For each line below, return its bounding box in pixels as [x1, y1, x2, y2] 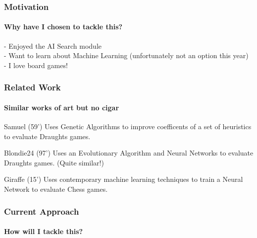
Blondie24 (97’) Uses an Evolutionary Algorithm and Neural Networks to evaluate [4, 148, 254, 158]
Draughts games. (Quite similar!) [4, 157, 104, 167]
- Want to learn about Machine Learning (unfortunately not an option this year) [4, 50, 249, 61]
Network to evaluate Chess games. [4, 184, 108, 194]
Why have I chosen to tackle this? [4, 21, 123, 32]
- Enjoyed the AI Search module [4, 40, 102, 51]
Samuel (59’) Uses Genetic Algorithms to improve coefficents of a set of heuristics [4, 121, 252, 132]
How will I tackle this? [4, 226, 83, 237]
